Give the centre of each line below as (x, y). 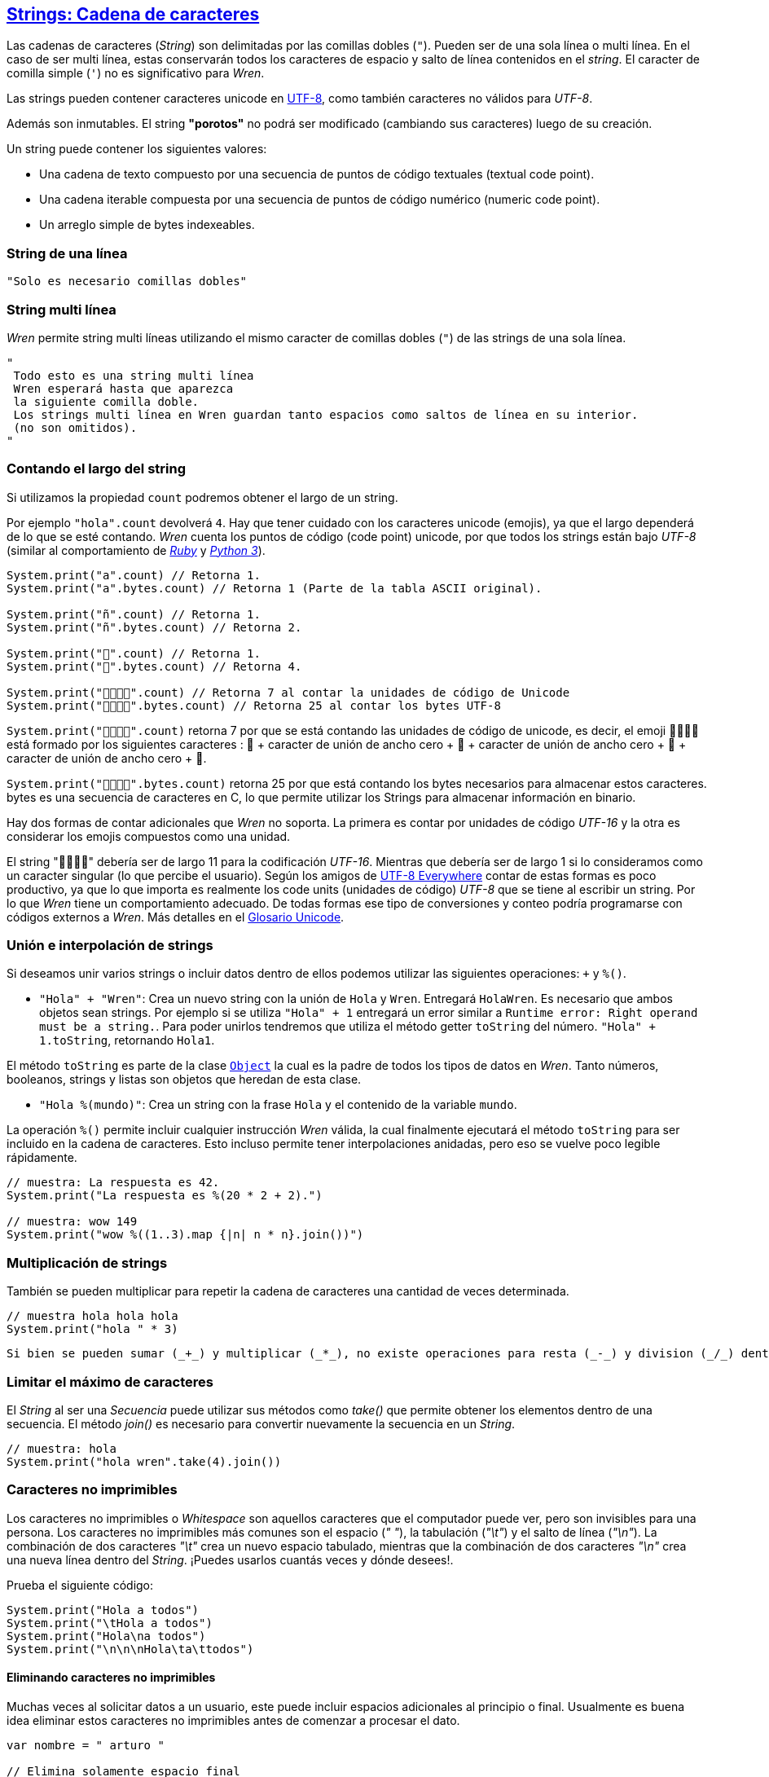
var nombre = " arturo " (86, 1745)
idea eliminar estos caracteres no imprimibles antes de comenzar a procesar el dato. (233, 1720)
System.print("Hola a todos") (103, 1610)
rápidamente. (42, 1158)
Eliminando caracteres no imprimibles (111, 1678)
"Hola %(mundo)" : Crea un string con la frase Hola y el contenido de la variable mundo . (278, 1105)
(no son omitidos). (75, 427)
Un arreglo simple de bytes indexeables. (147, 225)
